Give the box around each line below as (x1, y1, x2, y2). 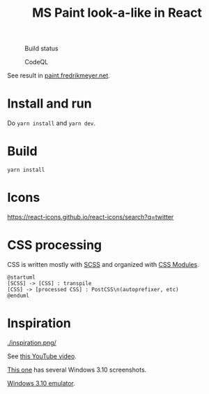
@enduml (7, 292, 30, 299)
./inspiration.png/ (7, 338, 57, 346)
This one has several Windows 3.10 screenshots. (7, 365, 147, 374)
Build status (24, 44, 59, 53)
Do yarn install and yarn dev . (7, 119, 96, 127)
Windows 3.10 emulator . (7, 379, 75, 387)
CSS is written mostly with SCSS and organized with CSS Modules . (7, 260, 200, 268)
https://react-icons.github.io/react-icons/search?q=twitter (7, 213, 174, 221)
